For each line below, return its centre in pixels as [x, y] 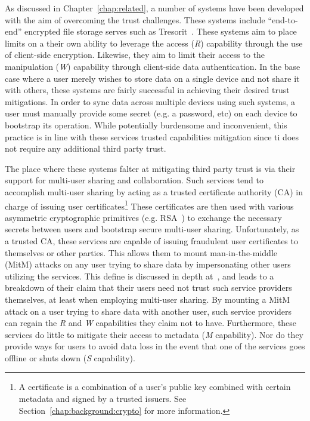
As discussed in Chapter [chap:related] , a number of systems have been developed [154, 8]
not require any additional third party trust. [86, 148]
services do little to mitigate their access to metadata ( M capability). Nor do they [154, 334]
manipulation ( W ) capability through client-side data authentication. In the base [153, 66]
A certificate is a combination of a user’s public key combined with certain [155, 387]
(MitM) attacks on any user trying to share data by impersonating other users [148, 264]
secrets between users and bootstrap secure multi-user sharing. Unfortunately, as [152, 229]
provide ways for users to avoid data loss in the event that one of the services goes [155, 346]
